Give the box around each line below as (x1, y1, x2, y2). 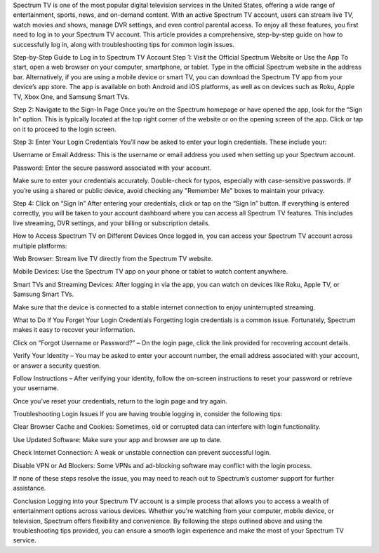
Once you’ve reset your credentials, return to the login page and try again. (13, 397, 227, 405)
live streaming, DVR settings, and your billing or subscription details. (13, 218, 211, 227)
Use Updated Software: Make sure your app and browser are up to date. (13, 435, 222, 444)
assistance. (13, 484, 46, 493)
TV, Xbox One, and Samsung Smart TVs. (13, 92, 130, 101)
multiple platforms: (13, 241, 67, 250)
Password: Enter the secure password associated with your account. (13, 164, 212, 172)
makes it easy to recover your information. (13, 326, 135, 334)
